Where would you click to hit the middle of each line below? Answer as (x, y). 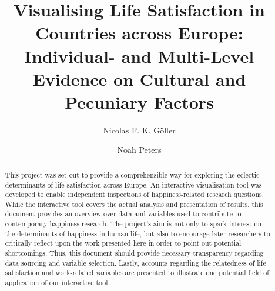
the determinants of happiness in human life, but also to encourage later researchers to (137, 233)
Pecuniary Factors (139, 101)
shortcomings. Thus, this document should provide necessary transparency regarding (134, 253)
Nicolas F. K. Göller (139, 130)
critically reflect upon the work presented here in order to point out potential (123, 243)
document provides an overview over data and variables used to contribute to (123, 214)
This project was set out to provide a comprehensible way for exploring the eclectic (132, 174)
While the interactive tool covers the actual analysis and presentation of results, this (134, 204)
